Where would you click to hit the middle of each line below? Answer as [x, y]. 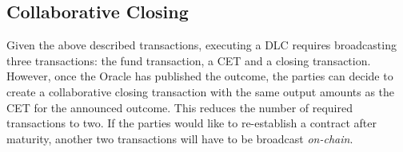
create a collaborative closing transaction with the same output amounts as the [201, 91]
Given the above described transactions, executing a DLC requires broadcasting [201, 45]
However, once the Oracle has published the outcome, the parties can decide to [200, 76]
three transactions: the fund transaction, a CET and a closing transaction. [189, 60]
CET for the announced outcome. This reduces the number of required [180, 107]
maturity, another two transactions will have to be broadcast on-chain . [180, 138]
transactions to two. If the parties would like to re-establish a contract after [192, 123]
